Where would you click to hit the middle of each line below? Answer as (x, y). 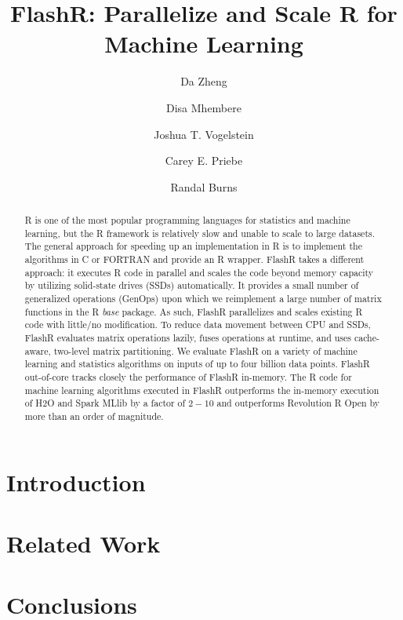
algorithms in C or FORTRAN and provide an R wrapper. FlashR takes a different (194, 259)
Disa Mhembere (204, 107)
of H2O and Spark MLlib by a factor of (105, 403)
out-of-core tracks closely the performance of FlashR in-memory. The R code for (188, 376)
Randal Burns (204, 186)
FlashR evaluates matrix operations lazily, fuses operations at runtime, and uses (188, 337)
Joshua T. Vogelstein (204, 134)
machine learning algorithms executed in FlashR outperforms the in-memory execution (202, 390)
